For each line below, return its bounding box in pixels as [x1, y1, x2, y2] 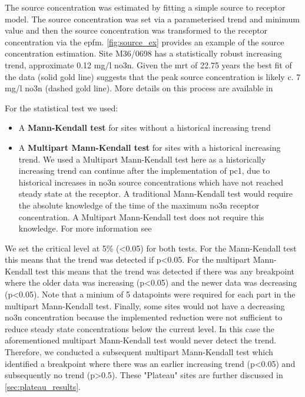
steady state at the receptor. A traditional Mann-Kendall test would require [18, 187, 293, 200]
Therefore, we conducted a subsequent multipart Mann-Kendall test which [5, 346, 273, 358]
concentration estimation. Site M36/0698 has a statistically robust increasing [5, 47, 282, 59]
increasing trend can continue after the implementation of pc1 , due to [18, 164, 270, 177]
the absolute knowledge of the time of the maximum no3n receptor [18, 198, 260, 211]
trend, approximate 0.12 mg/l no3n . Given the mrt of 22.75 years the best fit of [5, 58, 292, 71]
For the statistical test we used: [5, 101, 118, 114]
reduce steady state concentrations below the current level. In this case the [5, 322, 274, 335]
